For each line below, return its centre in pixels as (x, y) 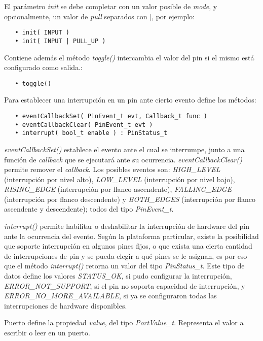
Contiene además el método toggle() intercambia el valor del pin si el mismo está (129, 57)
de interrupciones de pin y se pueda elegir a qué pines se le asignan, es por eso (126, 255)
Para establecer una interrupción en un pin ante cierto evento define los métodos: (130, 100)
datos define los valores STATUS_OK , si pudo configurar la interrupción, (118, 276)
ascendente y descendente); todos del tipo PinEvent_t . (89, 209)
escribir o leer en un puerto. (47, 332)
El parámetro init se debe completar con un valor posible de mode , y (111, 6)
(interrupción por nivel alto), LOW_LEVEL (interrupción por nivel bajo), (120, 179)
